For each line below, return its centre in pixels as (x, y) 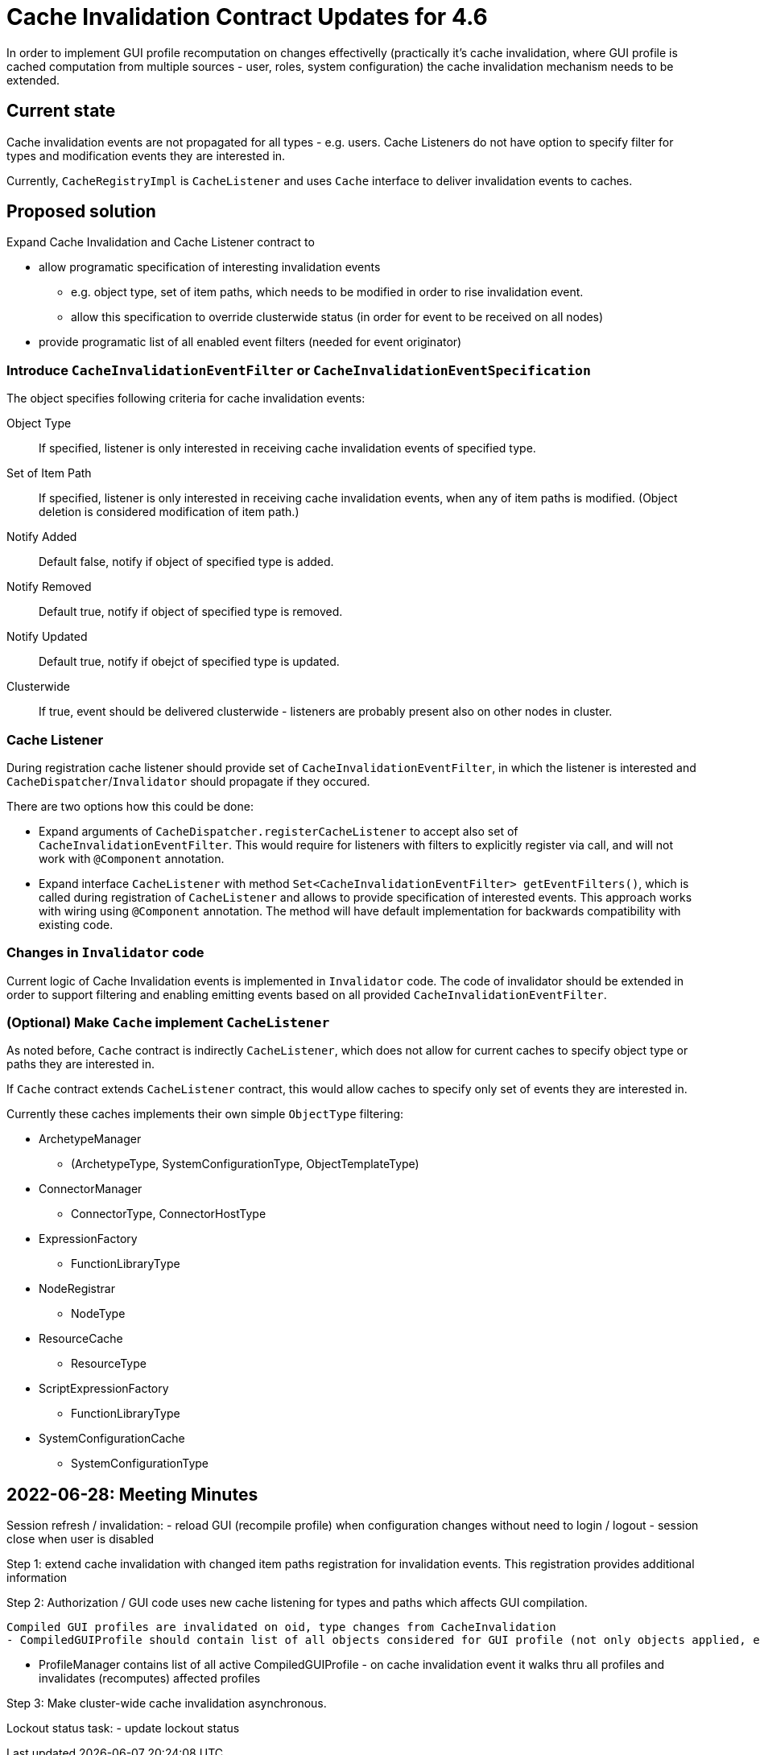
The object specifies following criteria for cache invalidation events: (186, 398)
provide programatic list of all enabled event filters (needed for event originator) (250, 342)
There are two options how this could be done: (130, 806)
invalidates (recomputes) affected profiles (150, 1679)
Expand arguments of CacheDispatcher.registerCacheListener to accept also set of (279, 831)
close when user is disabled (81, 1539)
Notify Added (42, 537)
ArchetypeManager (90, 1139)
